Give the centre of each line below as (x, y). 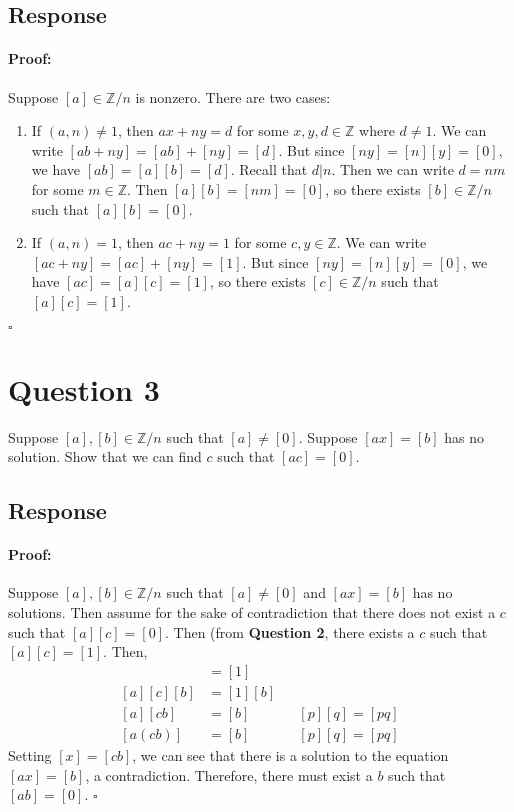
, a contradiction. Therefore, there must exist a (229, 774)
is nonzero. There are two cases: (233, 96)
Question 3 (84, 388)
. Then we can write (392, 169)
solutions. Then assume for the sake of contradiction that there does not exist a (252, 612)
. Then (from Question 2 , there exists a (290, 631)
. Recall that (269, 169)
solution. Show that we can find (105, 456)
